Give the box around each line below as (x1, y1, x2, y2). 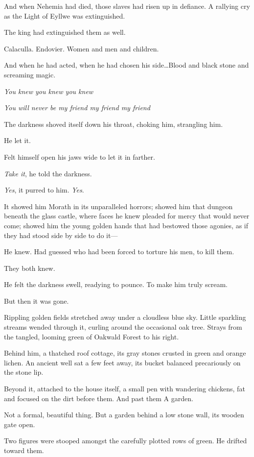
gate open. (4, 419, 35, 429)
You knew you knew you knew (4, 86, 93, 96)
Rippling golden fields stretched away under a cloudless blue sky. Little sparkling (4, 312, 246, 322)
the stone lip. (4, 367, 44, 377)
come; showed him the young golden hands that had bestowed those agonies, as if (4, 220, 248, 230)
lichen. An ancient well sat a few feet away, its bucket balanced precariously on (4, 357, 241, 367)
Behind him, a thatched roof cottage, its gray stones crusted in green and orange (4, 348, 246, 358)
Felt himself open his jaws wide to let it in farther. (4, 151, 155, 162)
